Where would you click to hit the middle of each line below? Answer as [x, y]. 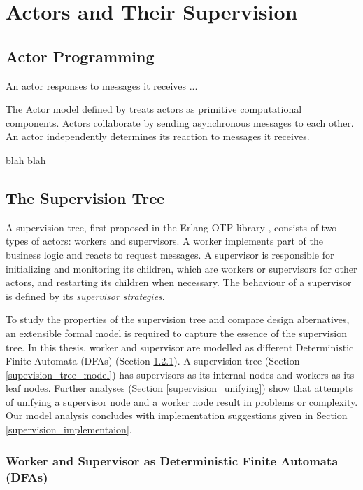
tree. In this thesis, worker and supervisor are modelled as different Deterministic [180, 347]
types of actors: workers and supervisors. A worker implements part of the [164, 241]
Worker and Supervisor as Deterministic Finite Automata [172, 460]
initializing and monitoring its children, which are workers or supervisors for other [181, 268]
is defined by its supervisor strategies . [85, 295]
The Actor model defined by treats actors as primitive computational [154, 109]
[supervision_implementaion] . [69, 429]
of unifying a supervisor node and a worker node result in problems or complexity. [182, 401]
